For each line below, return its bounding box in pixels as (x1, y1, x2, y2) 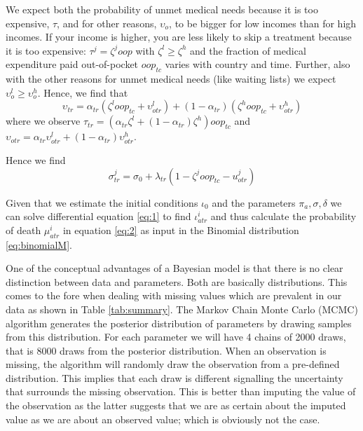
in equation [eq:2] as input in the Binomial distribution (62, 222, 299, 237)
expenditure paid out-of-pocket (6, 57, 139, 71)
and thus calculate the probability (210, 209, 357, 224)
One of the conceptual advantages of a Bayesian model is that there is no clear (6, 261, 343, 275)
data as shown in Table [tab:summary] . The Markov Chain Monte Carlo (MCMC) (6, 301, 358, 316)
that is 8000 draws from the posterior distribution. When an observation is (6, 343, 327, 357)
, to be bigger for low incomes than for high (169, 15, 357, 30)
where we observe (6, 114, 81, 128)
